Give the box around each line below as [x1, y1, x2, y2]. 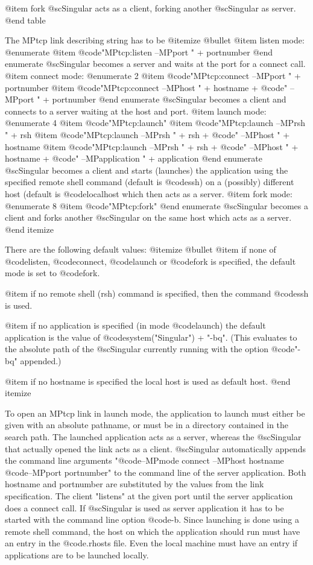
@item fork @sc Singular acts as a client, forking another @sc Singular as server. [5, 2, 296, 14]
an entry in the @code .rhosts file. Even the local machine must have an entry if [5, 537, 298, 549]
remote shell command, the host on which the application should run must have [5, 525, 300, 537]
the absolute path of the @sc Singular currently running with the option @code [5, 342, 295, 355]
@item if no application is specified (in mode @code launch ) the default [5, 319, 266, 332]
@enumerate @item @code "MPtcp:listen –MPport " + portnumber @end [5, 45, 273, 58]
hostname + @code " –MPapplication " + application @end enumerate [5, 152, 262, 165]
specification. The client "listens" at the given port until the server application [5, 489, 293, 502]
